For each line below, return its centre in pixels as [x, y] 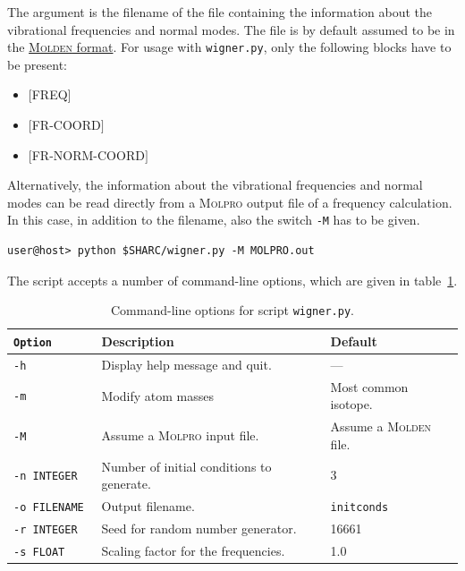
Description [138, 341]
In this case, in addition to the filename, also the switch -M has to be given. [214, 220]
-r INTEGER [46, 529]
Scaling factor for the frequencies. [193, 550]
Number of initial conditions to [186, 466]
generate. [126, 484]
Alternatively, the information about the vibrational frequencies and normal [215, 185]
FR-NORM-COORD [88, 154]
